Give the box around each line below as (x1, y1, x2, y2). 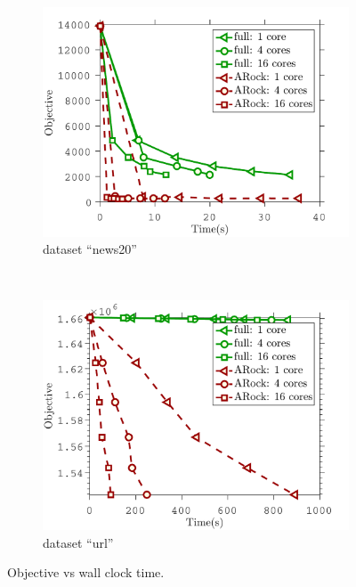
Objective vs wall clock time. (7, 563, 165, 582)
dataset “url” (43, 533, 114, 551)
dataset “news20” (43, 240, 137, 258)
